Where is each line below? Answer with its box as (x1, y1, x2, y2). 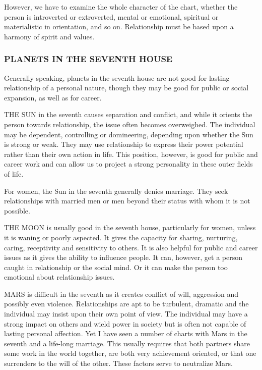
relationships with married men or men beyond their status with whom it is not (4, 195, 250, 206)
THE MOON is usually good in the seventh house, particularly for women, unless (4, 222, 256, 233)
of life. (4, 168, 24, 179)
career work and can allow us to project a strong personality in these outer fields (4, 158, 253, 169)
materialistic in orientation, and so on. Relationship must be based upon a (4, 21, 234, 32)
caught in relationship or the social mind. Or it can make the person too (4, 261, 228, 272)
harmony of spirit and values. (4, 31, 95, 41)
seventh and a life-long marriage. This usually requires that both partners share (4, 338, 250, 348)
